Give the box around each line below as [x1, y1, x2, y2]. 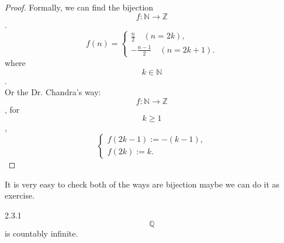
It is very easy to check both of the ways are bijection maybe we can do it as [5, 178, 280, 190]
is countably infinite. [5, 227, 78, 239]
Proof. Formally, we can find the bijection [5, 1, 154, 13]
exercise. [5, 189, 35, 202]
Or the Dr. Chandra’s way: [5, 86, 101, 98]
